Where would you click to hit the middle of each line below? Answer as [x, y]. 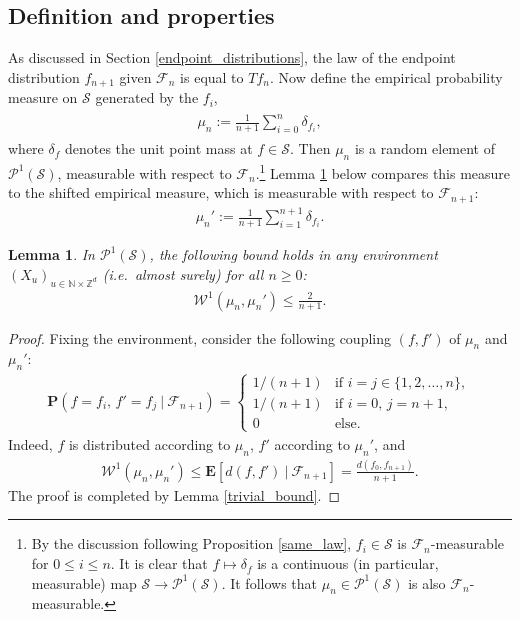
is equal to [212, 76]
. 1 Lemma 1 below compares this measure [383, 171]
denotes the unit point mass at [158, 148]
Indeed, [30, 443]
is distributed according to [149, 443]
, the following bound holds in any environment [293, 254]
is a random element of [425, 148]
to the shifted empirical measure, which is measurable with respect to [221, 192]
